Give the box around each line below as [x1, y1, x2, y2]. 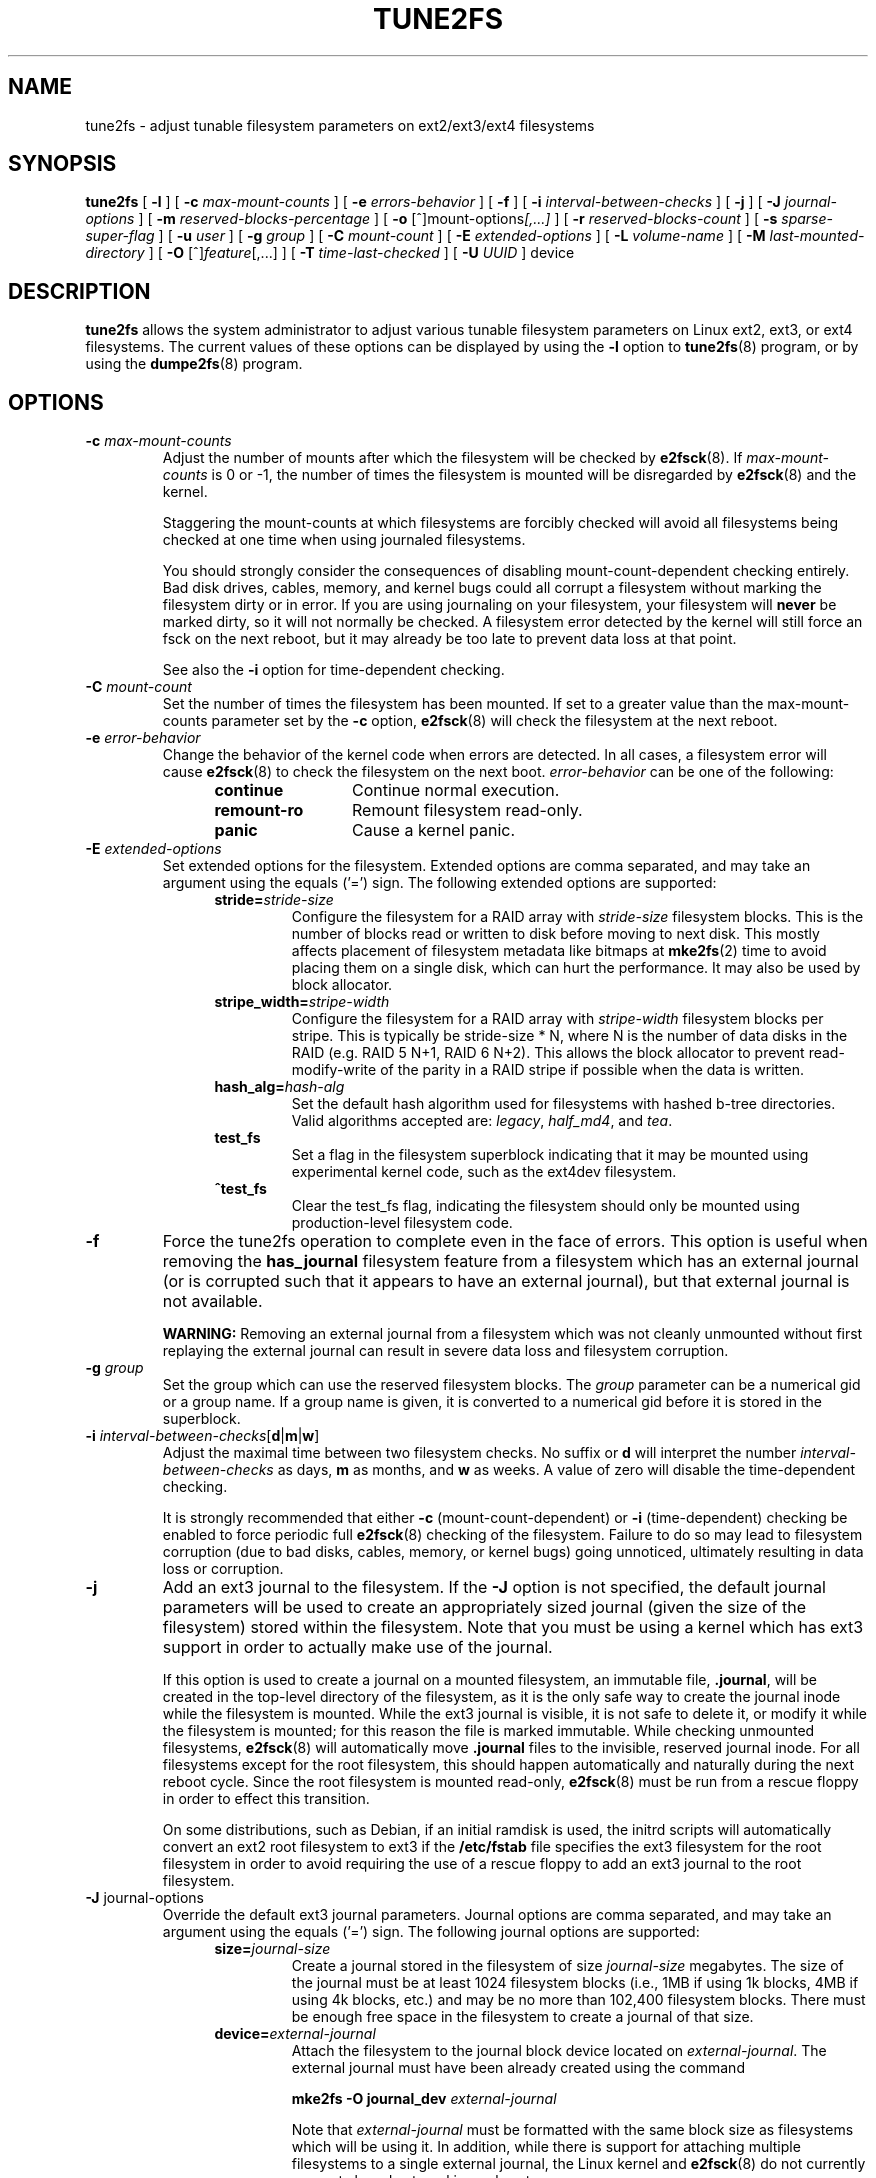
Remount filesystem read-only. [351, 800, 583, 821]
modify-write [291, 1061, 377, 1079]
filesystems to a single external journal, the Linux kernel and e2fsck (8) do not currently [291, 2155, 866, 2173]
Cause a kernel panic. [351, 820, 516, 841]
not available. [162, 1291, 263, 1312]
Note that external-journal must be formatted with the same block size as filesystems [291, 2121, 854, 2139]
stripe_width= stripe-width [214, 993, 390, 1011]
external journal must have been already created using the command [291, 2059, 745, 2077]
